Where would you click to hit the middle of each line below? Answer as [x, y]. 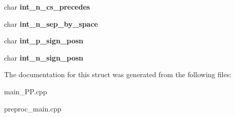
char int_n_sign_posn [44, 57]
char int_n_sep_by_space [51, 23]
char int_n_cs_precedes [47, 7]
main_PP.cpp [26, 91]
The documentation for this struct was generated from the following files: [118, 74]
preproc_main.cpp [33, 108]
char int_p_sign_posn [44, 41]
